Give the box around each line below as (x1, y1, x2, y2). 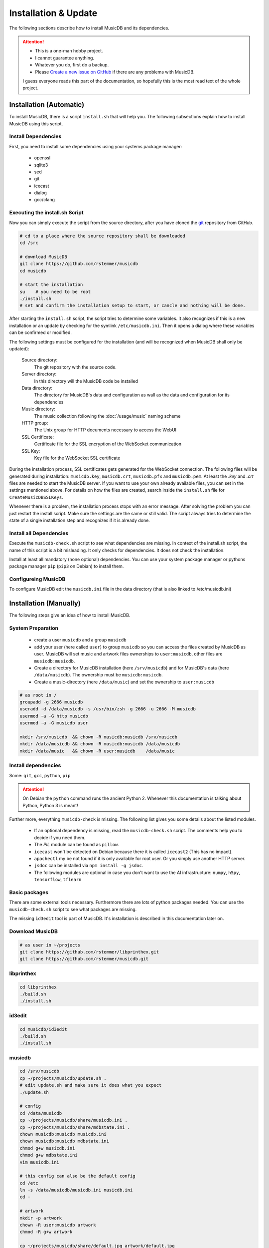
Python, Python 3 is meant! (22, 802, 78, 808)
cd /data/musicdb (19, 1110, 62, 1116)
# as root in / (19, 692, 57, 698)
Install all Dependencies (9, 530, 69, 537)
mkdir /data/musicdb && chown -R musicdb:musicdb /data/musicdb (19, 741, 180, 747)
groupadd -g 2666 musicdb (19, 699, 83, 705)
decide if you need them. (34, 834, 86, 841)
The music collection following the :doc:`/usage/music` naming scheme (34, 413, 181, 419)
